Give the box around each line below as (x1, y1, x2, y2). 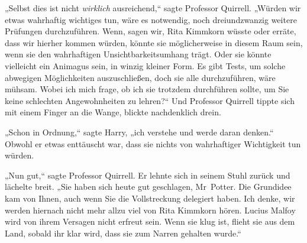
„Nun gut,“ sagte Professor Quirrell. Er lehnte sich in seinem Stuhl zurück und (5, 169, 290, 181)
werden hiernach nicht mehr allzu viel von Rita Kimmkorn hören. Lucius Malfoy (5, 203, 296, 216)
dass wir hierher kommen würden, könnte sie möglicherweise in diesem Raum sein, (5, 36, 303, 48)
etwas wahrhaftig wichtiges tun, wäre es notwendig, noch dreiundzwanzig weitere (5, 13, 297, 25)
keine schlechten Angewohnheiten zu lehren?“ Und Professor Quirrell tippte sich (5, 94, 295, 106)
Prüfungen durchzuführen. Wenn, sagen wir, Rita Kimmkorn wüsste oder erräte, (5, 25, 296, 37)
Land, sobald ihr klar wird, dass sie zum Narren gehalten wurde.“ (5, 226, 241, 239)
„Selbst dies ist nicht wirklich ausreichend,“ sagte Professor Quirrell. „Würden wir (5, 2, 301, 14)
